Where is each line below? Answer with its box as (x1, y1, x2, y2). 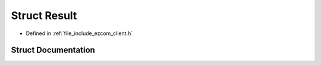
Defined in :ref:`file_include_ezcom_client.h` (26, 30, 133, 37)
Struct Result (11, 9, 77, 22)
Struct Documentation (11, 45, 95, 55)
